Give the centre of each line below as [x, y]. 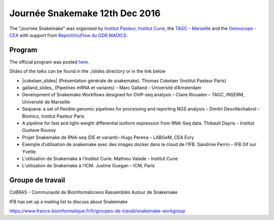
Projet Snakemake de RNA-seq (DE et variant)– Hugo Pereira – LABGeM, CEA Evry [108, 137]
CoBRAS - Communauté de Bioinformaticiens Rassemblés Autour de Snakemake [94, 192]
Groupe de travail [37, 180]
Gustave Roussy [39, 130]
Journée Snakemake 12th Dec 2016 [85, 13]
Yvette [29, 152]
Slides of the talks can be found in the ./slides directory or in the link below [88, 71]
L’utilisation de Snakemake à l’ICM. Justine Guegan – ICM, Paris [88, 166]
